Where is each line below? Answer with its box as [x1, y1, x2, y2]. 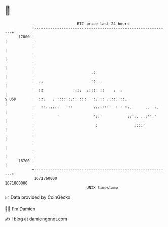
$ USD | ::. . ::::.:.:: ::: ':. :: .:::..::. [5, 96, 128, 102]
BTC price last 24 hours [77, 21, 130, 26]
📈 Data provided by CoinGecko [5, 194, 71, 200]
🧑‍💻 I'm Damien [5, 206, 36, 212]
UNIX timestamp [86, 185, 118, 190]
